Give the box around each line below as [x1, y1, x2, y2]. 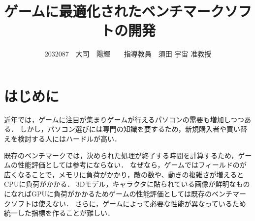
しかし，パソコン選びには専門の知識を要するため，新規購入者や [20, 124, 226, 134]
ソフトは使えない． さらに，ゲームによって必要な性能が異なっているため [10, 198, 246, 208]
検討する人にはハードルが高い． [17, 134, 121, 144]
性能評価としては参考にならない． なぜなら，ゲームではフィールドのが [17, 160, 247, 170]
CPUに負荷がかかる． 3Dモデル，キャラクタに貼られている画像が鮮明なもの [4, 179, 250, 189]
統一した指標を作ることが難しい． [4, 208, 114, 218]
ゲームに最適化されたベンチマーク [4, 1, 224, 21]
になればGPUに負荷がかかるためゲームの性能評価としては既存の [4, 189, 212, 198]
